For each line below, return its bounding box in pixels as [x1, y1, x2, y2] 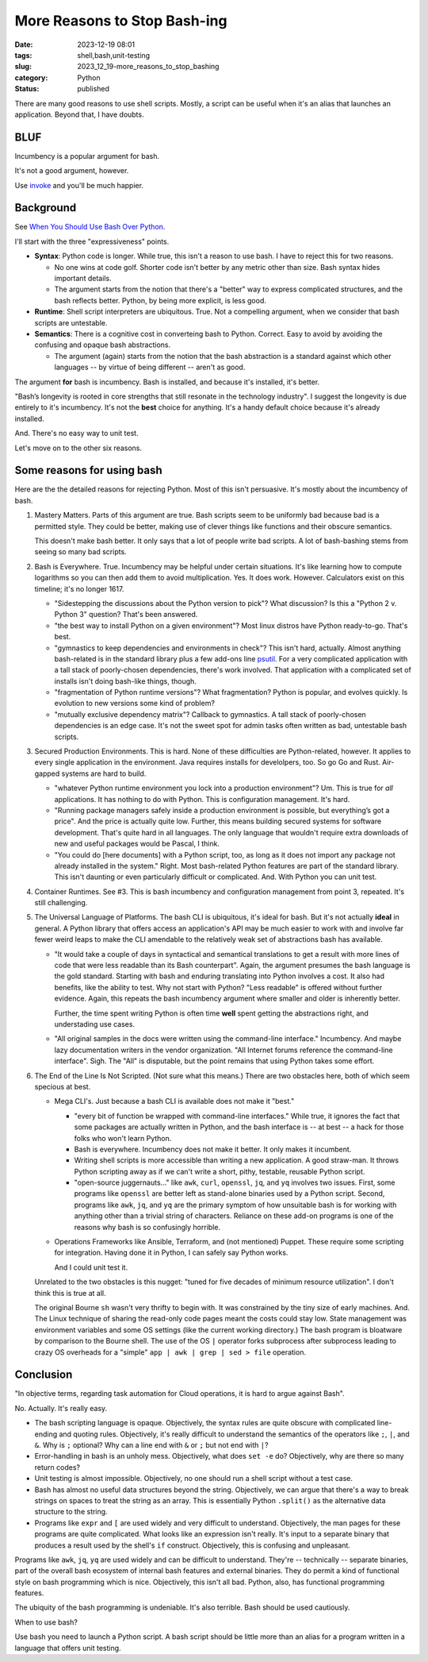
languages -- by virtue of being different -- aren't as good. [54, 362, 246, 372]
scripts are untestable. [34, 318, 108, 327]
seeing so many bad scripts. [34, 547, 127, 557]
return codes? [34, 1462, 81, 1472]
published [77, 84, 110, 94]
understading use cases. [54, 1020, 135, 1028]
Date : [14, 40, 33, 49]
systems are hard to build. [61, 769, 147, 778]
